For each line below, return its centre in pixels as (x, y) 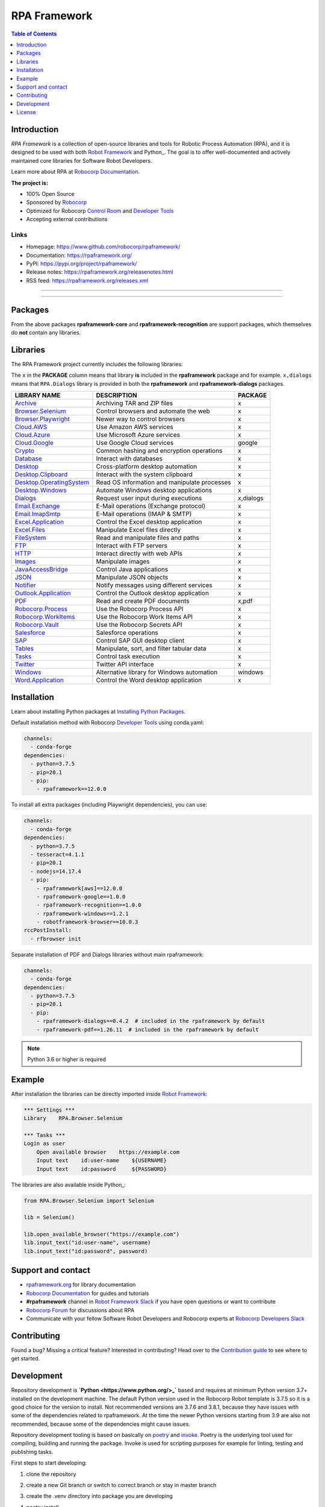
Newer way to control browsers (141, 419)
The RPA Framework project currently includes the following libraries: (97, 364)
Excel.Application (39, 522)
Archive (26, 403)
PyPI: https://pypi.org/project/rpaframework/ (82, 264)
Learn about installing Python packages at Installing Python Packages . (98, 711)
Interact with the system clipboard (144, 474)
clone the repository (51, 1474)
